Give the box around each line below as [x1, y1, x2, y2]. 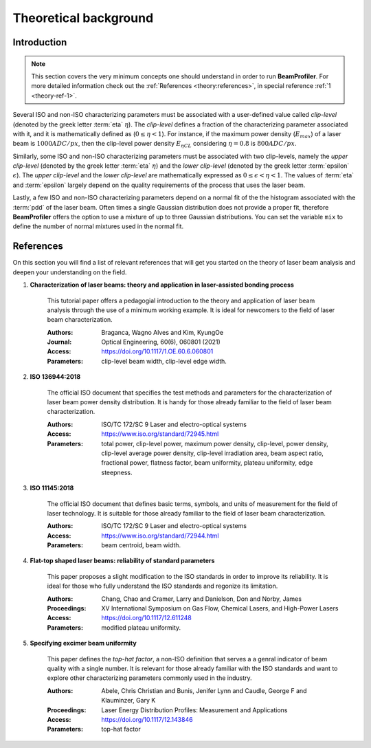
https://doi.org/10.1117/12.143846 [101, 715, 193, 723]
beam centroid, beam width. [101, 541, 181, 549]
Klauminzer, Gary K [101, 696, 156, 705]
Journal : [47, 338, 72, 346]
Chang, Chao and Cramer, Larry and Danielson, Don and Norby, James [101, 595, 302, 603]
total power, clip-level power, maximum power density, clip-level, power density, [101, 439, 329, 448]
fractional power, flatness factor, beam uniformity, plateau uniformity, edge [101, 459, 313, 467]
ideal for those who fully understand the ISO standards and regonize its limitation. [47, 582, 278, 591]
